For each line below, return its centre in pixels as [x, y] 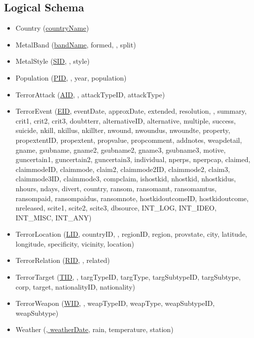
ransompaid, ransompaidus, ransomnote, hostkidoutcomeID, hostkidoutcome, [132, 198]
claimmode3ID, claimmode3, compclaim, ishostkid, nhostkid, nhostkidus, [126, 179]
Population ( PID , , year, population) [71, 77]
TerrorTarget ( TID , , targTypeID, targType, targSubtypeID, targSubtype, [128, 277]
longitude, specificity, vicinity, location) [75, 243]
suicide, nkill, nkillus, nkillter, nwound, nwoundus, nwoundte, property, [123, 130]
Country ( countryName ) [52, 28]
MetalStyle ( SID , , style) [53, 61]
